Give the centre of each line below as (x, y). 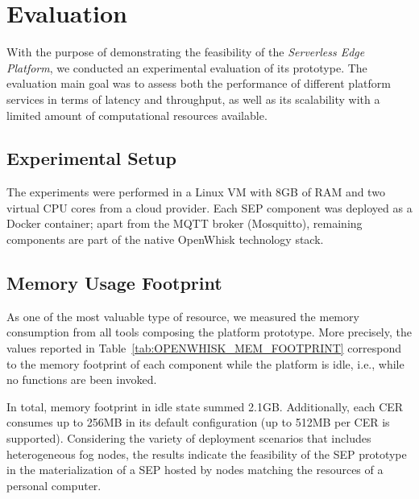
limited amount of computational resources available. (137, 115)
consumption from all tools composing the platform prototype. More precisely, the (209, 332)
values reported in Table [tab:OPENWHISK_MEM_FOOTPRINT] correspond (204, 348)
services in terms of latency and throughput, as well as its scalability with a (193, 99)
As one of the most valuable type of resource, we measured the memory (183, 316)
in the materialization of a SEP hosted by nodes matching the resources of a (195, 470)
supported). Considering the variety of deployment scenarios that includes (189, 438)
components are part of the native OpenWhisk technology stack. (165, 239)
